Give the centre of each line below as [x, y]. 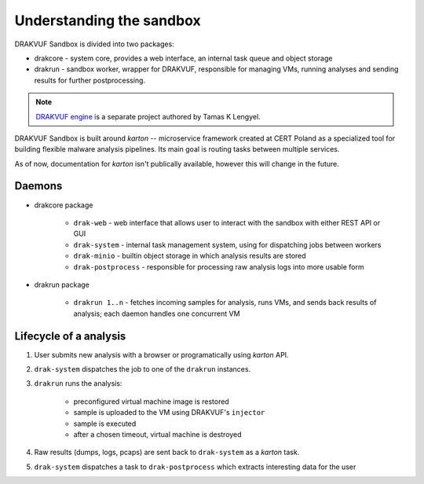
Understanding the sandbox [108, 20]
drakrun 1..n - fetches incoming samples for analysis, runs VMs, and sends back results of [225, 302]
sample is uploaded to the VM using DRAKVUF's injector [169, 412]
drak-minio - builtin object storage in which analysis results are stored [190, 256]
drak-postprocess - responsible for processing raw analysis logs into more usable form [219, 266]
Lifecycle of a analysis [70, 336]
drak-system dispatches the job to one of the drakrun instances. [143, 369]
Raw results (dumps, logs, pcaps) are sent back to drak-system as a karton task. [167, 453]
